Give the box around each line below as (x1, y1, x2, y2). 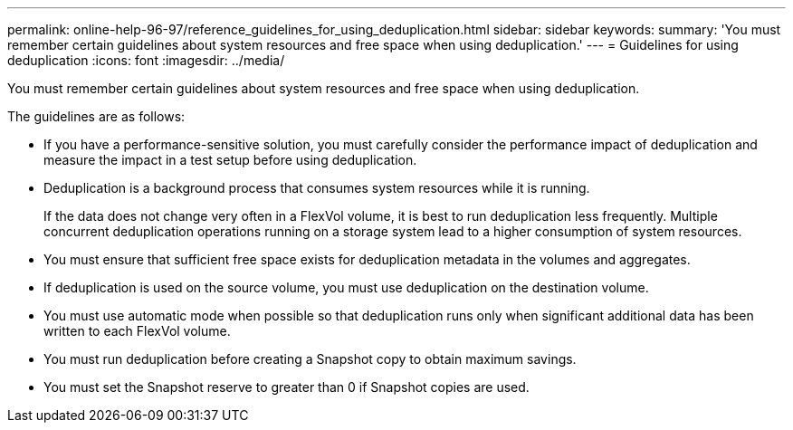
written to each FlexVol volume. (43, 323, 231, 339)
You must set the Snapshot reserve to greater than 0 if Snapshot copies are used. (43, 379, 530, 395)
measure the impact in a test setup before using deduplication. (43, 152, 417, 167)
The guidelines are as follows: (7, 109, 186, 124)
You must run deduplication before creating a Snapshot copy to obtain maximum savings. (43, 351, 577, 367)
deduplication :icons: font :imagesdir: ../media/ (7, 53, 285, 68)
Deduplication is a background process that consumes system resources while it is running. (43, 180, 590, 196)
